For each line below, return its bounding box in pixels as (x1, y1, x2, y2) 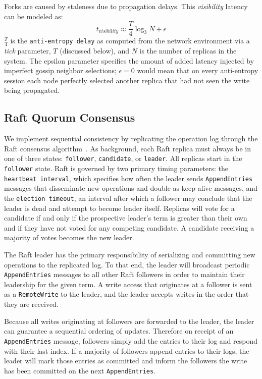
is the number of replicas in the (139, 45, 237, 56)
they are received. (4, 299, 59, 309)
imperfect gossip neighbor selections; (4, 65, 117, 76)
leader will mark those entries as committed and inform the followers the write (4, 355, 247, 366)
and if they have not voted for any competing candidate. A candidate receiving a (4, 222, 254, 233)
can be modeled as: (4, 11, 63, 21)
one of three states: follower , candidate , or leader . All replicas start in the (4, 153, 242, 164)
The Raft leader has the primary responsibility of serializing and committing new (4, 249, 255, 260)
